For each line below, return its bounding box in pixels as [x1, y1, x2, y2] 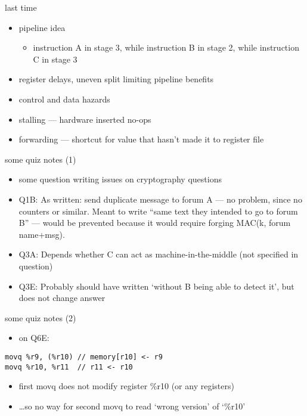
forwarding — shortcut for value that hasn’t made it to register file [18, 133, 264, 145]
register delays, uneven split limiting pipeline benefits [18, 73, 214, 85]
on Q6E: [18, 331, 49, 344]
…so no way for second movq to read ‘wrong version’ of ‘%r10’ [18, 399, 246, 412]
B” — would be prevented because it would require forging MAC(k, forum [18, 216, 291, 229]
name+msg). [18, 228, 65, 240]
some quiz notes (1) [5, 153, 76, 165]
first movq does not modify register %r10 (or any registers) [18, 380, 234, 392]
